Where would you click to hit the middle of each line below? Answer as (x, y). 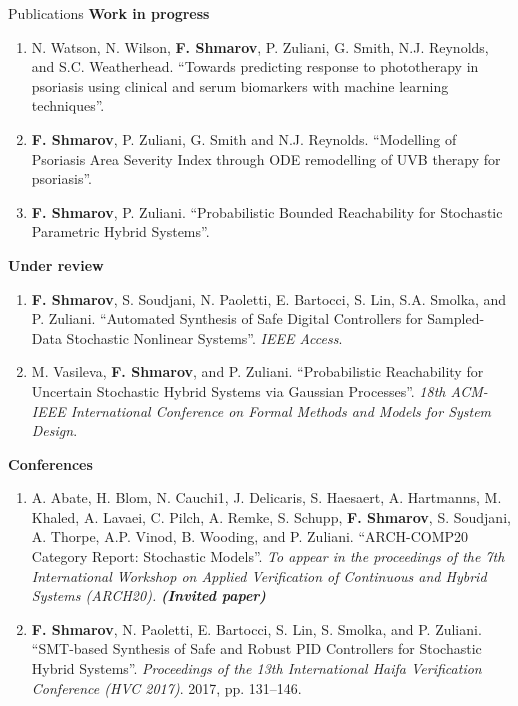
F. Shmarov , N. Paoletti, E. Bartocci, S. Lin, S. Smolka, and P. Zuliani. (256, 628)
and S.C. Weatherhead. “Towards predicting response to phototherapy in (255, 66)
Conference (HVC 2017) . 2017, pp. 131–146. (166, 687)
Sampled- (456, 318)
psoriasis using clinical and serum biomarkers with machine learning (240, 85)
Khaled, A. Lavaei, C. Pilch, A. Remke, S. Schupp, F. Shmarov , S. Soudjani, (271, 516)
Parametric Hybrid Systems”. (120, 231)
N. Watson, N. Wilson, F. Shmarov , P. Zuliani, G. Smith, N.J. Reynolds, (260, 46)
